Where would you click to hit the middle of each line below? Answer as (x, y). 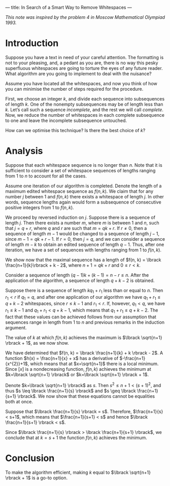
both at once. (19, 401)
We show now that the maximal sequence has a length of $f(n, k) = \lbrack (83, 260)
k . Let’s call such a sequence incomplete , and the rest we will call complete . (84, 110)
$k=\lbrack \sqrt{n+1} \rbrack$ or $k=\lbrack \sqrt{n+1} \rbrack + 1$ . (77, 375)
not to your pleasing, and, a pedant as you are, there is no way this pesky (82, 63)
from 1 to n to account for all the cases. (46, 176)
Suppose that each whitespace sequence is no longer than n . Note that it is (84, 165)
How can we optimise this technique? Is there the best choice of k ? (75, 130)
